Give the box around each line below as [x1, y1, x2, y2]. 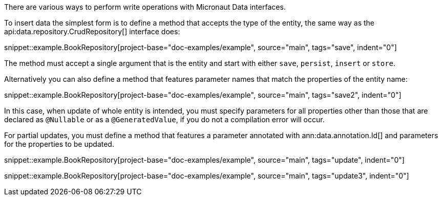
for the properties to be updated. [4, 140, 114, 148]
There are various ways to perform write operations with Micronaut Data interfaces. [4, 3, 286, 11]
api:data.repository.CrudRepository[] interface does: [4, 27, 180, 36]
